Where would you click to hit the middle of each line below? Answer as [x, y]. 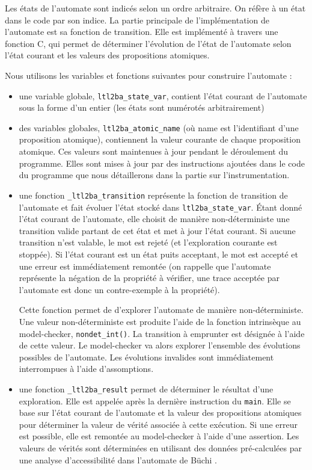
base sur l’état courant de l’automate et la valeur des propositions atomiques [160, 413]
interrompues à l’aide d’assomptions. [86, 369]
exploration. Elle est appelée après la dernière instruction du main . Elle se [155, 400]
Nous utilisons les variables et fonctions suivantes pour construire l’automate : [148, 75]
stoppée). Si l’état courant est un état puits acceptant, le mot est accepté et [159, 254]
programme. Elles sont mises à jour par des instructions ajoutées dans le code [162, 163]
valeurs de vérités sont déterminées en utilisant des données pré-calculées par [160, 448]
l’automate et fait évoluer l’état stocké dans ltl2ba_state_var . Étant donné [161, 207]
